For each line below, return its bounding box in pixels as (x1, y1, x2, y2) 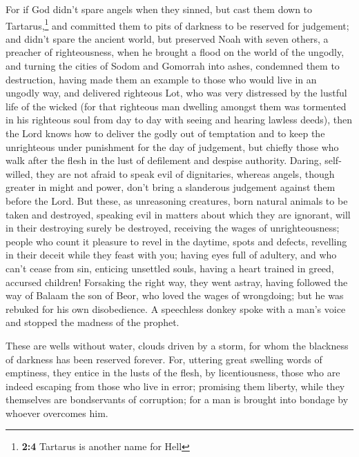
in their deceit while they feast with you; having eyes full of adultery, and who (6, 247, 337, 262)
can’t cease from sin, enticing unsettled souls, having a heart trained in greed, (6, 261, 334, 275)
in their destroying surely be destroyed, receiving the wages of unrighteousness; (6, 221, 340, 235)
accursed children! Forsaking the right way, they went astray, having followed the (6, 274, 348, 289)
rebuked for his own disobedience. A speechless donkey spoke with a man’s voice (6, 301, 346, 316)
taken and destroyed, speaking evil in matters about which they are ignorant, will (6, 207, 351, 221)
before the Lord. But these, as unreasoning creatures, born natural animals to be (6, 193, 348, 207)
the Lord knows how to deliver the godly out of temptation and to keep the (6, 126, 325, 140)
